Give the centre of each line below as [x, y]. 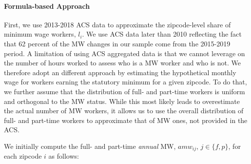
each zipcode [23, 156]
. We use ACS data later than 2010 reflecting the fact [162, 34]
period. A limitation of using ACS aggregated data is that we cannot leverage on [125, 53]
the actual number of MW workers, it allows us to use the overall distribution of [124, 111]
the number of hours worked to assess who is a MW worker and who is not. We [123, 63]
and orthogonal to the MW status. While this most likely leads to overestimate [122, 101]
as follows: [64, 156]
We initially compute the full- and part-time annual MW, [90, 146]
